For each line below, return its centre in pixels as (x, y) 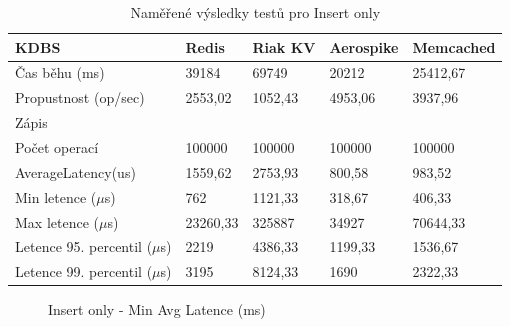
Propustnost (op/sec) (80, 97)
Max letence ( (57, 221)
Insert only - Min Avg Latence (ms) (157, 309)
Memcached (454, 46)
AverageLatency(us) (75, 171)
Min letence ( (56, 196)
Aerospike (364, 46)
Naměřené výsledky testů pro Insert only (255, 12)
